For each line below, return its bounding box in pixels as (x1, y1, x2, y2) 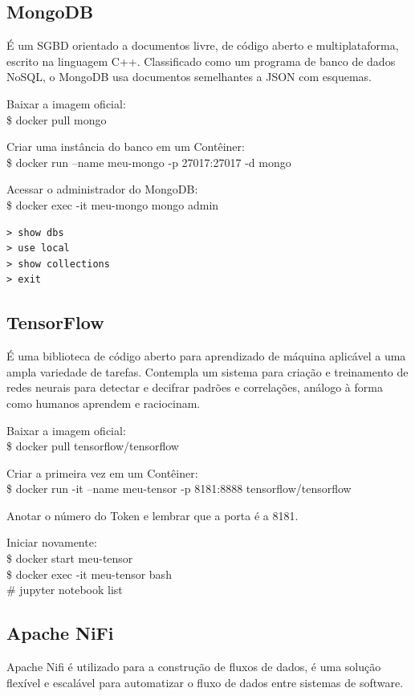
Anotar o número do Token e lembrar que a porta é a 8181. (6, 507, 299, 523)
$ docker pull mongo (6, 111, 107, 128)
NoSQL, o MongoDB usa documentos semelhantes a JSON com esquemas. (6, 68, 372, 85)
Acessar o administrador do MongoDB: (6, 181, 198, 197)
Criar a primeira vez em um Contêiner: (6, 464, 198, 481)
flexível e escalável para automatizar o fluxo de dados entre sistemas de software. (6, 674, 404, 690)
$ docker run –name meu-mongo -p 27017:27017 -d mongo (6, 153, 291, 170)
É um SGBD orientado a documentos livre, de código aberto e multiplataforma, (6, 37, 399, 54)
